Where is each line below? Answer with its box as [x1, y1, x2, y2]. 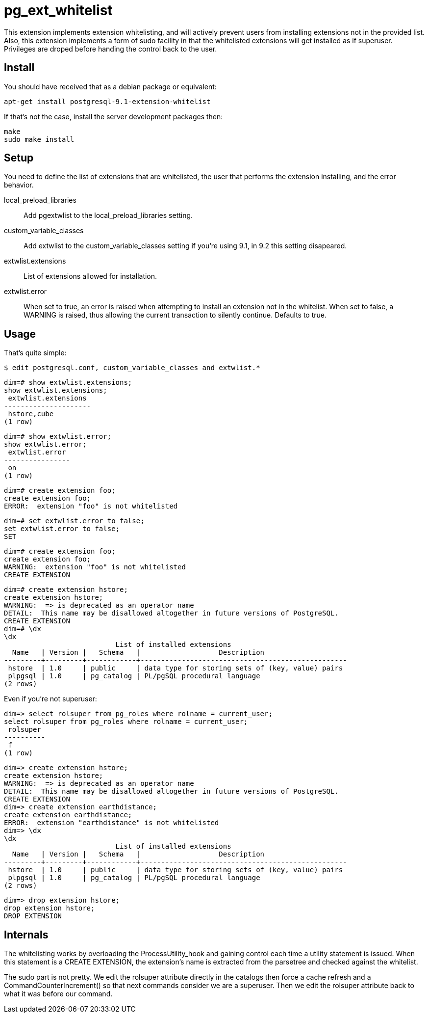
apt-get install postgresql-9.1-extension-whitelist [4, 97, 211, 106]
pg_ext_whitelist [4, 2, 113, 19]
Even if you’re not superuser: [4, 695, 97, 703]
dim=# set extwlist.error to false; [4, 517, 145, 525]
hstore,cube [8, 410, 54, 418]
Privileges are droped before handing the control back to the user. [4, 44, 217, 53]
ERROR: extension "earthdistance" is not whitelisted [4, 819, 219, 827]
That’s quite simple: [4, 348, 67, 357]
